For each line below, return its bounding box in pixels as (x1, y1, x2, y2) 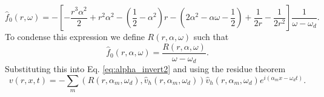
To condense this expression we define (5, 30, 145, 42)
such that (193, 30, 229, 42)
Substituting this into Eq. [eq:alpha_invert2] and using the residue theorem (5, 62, 286, 75)
